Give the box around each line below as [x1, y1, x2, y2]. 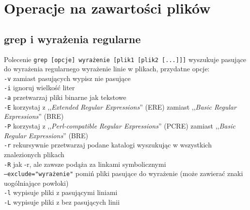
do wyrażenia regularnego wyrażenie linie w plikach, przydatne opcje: [4, 64, 210, 74]
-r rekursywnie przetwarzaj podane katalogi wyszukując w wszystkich [4, 140, 212, 150]
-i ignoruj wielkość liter [4, 82, 75, 93]
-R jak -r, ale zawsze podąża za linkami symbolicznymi [4, 159, 166, 169]
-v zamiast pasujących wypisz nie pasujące [4, 73, 131, 83]
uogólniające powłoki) [4, 178, 69, 188]
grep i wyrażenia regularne [4, 31, 141, 46]
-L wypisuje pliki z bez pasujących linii [4, 197, 120, 207]
